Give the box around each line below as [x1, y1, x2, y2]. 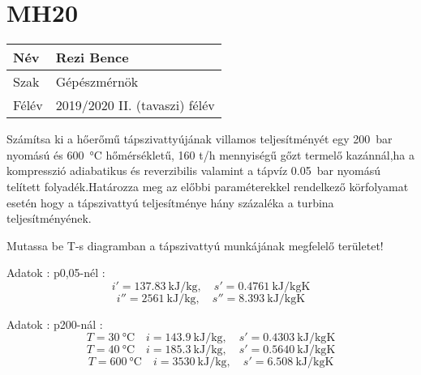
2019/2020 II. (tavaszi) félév [55, 96, 215, 115]
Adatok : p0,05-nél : [6, 264, 105, 281]
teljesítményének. [6, 210, 92, 227]
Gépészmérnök [55, 72, 139, 92]
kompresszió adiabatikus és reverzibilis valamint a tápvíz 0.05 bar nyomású [6, 162, 381, 179]
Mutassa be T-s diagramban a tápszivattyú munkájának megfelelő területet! [6, 237, 384, 254]
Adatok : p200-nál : [6, 315, 103, 332]
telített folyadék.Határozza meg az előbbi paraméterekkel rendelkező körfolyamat [6, 177, 409, 194]
